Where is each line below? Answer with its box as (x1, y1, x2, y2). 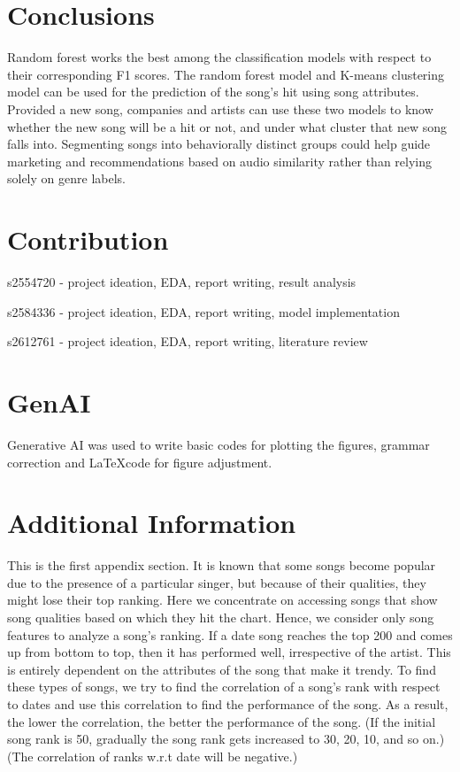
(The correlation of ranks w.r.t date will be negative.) (7, 746, 298, 765)
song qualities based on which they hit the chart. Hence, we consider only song (7, 608, 434, 626)
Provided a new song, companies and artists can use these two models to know (7, 99, 433, 118)
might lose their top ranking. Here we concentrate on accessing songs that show (7, 591, 438, 609)
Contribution (7, 221, 169, 258)
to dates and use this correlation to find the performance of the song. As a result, (7, 694, 448, 713)
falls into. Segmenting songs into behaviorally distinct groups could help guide (7, 135, 431, 153)
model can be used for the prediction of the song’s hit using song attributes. (7, 82, 419, 101)
